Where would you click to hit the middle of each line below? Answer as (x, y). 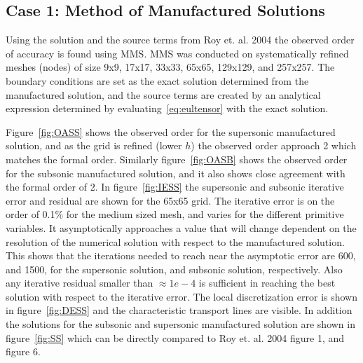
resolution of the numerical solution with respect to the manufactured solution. (175, 241)
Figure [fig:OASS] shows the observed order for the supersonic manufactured (171, 131)
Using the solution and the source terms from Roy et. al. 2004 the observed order (180, 40)
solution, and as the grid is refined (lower (94, 145)
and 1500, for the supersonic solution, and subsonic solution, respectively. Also (174, 269)
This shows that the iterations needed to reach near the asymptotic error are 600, (181, 255)
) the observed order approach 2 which (274, 145)
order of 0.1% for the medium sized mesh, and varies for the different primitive (175, 214)
